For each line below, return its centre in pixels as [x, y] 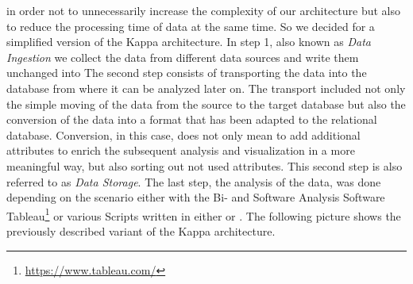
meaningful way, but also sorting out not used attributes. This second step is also [205, 165]
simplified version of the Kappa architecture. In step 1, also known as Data [189, 42]
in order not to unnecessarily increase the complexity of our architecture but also [204, 10]
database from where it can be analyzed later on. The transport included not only [206, 88]
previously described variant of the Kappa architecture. [141, 230]
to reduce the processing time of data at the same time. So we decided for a [191, 26]
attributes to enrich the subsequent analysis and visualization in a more [181, 150]
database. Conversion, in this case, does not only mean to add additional [183, 134]
